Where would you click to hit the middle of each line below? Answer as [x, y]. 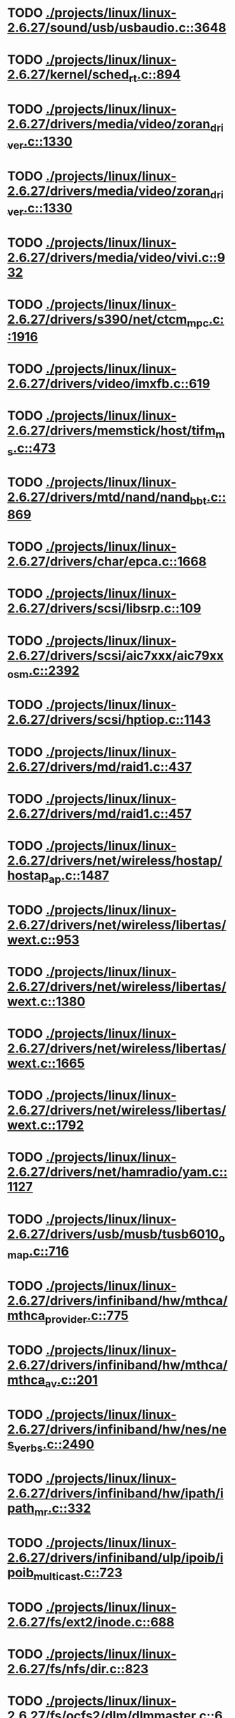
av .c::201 [71, 1381]
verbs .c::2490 [54, 1445]
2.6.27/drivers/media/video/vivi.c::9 [116, 257]
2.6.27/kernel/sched [68, 75]
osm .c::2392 [43, 672]
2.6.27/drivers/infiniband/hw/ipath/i [115, 1493]
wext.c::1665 [46, 1064]
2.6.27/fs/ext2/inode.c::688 [91, 1622]
